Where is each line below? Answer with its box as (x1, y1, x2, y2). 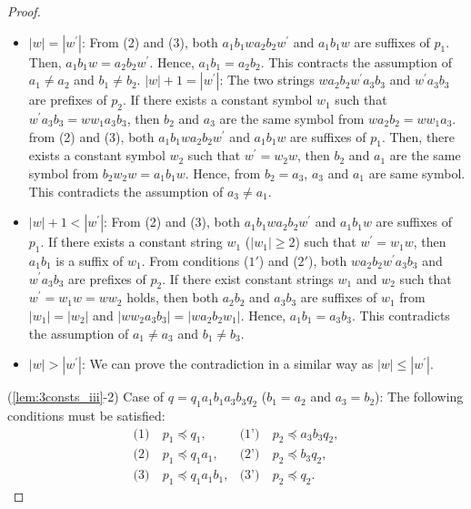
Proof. (7, 2, 41, 20)
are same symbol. (368, 163, 466, 182)
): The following (375, 387, 464, 406)
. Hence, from (185, 163, 261, 182)
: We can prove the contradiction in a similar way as (81, 354, 374, 373)
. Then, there (381, 127, 456, 146)
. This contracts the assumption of (260, 52, 453, 71)
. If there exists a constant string (40, 232, 223, 251)
